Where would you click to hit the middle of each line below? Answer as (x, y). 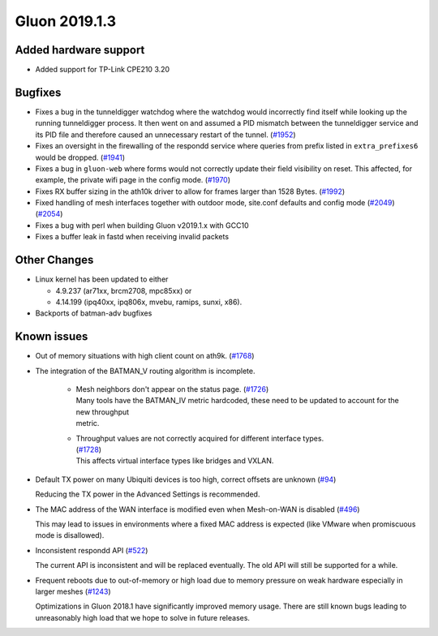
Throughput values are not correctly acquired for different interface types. (200, 438)
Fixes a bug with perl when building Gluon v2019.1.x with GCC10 (142, 225)
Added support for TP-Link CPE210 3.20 (103, 70)
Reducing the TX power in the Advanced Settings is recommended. (148, 494)
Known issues (52, 337)
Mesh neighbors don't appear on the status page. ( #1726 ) (172, 389)
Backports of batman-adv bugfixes (94, 313)
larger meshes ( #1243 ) (73, 591)
